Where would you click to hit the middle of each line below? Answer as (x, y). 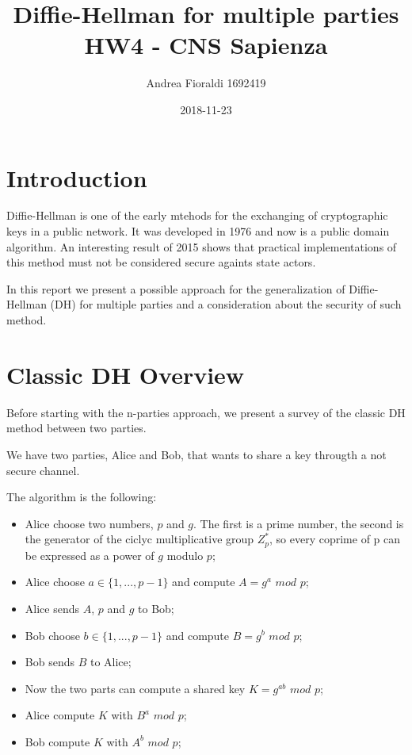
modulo (185, 555)
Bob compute (57, 741)
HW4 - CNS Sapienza (206, 45)
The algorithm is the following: (82, 497)
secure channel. (43, 470)
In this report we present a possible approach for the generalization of (176, 288)
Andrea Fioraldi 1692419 (206, 83)
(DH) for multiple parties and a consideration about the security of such (226, 304)
